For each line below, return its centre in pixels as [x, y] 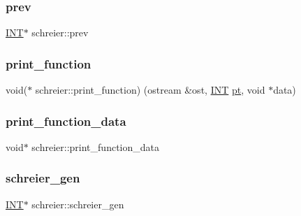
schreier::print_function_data [95, 146]
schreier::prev [60, 33]
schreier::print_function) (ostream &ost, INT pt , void [150, 90]
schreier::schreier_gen [78, 204]
